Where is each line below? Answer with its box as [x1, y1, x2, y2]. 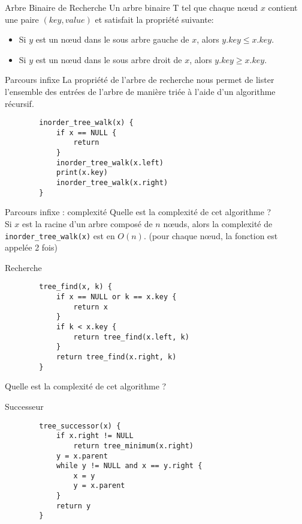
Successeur [5, 400, 44, 412]
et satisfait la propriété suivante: [95, 13, 214, 25]
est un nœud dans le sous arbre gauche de [35, 33, 189, 46]
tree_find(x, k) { [39, 282, 112, 291]
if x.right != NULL [56, 431, 134, 440]
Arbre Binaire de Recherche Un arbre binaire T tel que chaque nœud [5, 1, 258, 13]
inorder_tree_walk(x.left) [56, 158, 164, 167]
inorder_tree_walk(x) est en [5, 229, 115, 242]
